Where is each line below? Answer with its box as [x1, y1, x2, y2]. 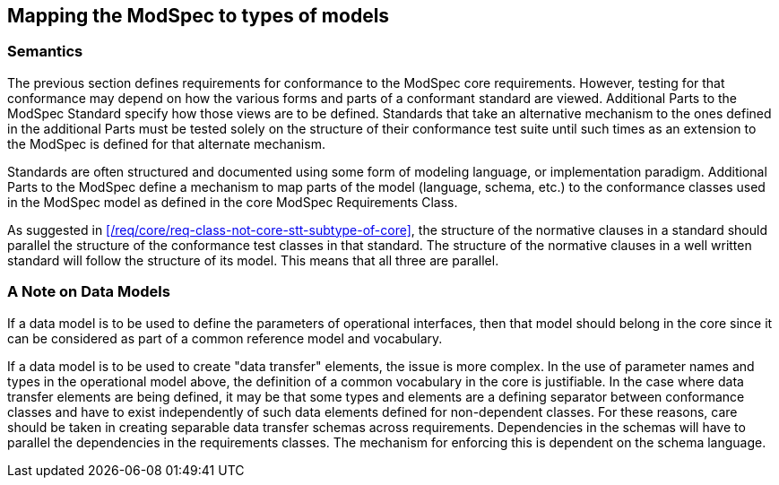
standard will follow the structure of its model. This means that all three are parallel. [7, 252, 499, 268]
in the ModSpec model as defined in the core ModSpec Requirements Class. [7, 194, 458, 210]
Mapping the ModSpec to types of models [7, 4, 390, 27]
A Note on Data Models [7, 282, 170, 301]
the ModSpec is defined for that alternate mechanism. [7, 135, 325, 152]
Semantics [7, 42, 83, 61]
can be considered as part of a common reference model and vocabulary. [7, 330, 443, 346]
